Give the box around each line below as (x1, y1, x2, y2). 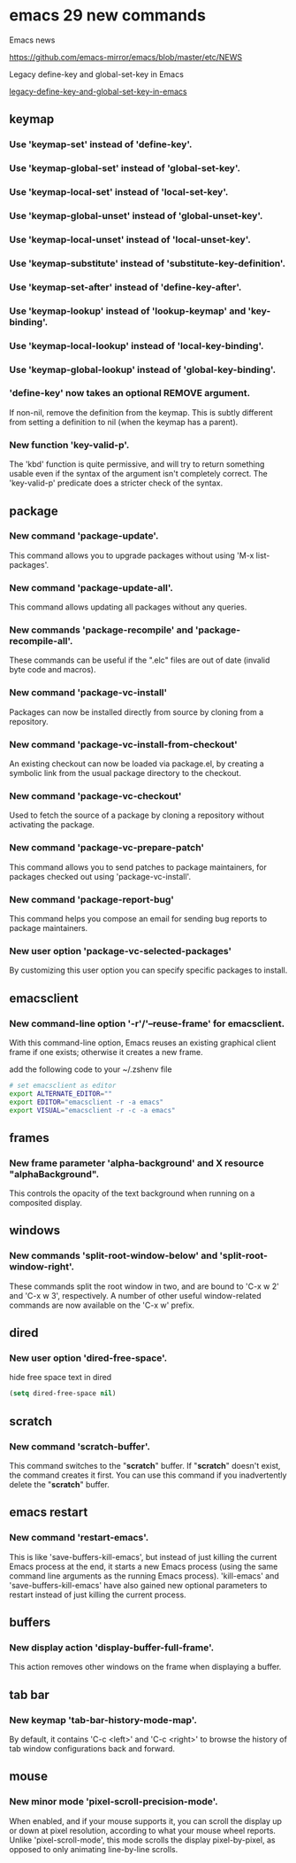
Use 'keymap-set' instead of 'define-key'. (9, 138, 193, 151)
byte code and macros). (9, 664, 96, 675)
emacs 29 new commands (9, 5, 206, 26)
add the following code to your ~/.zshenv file (9, 1064, 172, 1075)
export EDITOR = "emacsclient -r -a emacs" (9, 1098, 164, 1106)
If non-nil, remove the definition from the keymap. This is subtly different (9, 407, 274, 417)
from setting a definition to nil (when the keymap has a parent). (9, 416, 239, 427)
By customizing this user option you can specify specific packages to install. (9, 965, 288, 975)
